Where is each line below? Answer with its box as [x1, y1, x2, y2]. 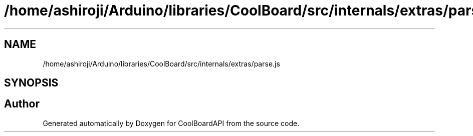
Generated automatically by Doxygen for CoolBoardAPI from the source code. [43, 118, 300, 127]
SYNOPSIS [4, 76, 59, 89]
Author [4, 97, 40, 110]
